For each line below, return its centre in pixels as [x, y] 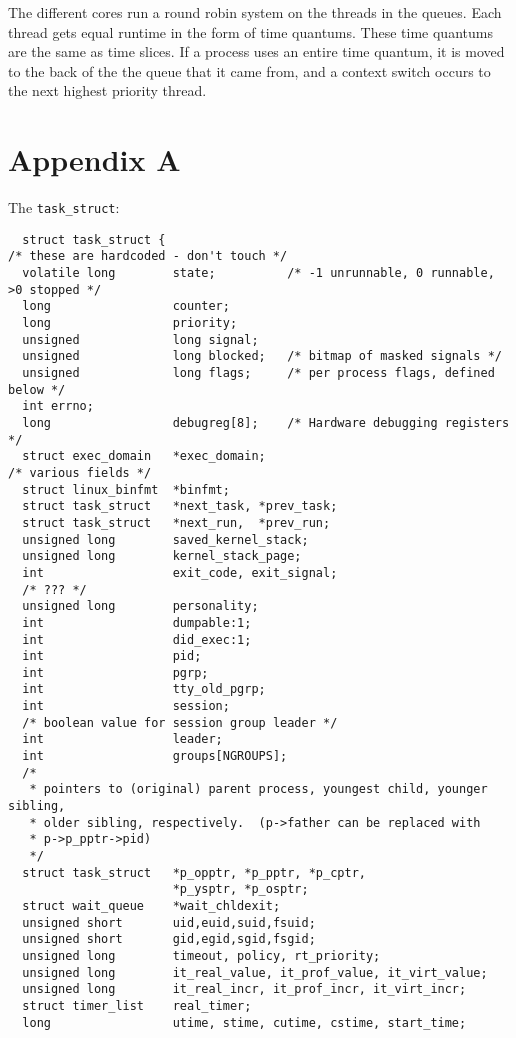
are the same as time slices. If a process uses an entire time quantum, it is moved [256, 51]
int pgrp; [115, 672]
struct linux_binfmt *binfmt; [126, 489]
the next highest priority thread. [107, 90]
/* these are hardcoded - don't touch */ [148, 256]
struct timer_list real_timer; [137, 1005]
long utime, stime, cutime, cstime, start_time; [244, 1022]
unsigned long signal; [140, 339]
